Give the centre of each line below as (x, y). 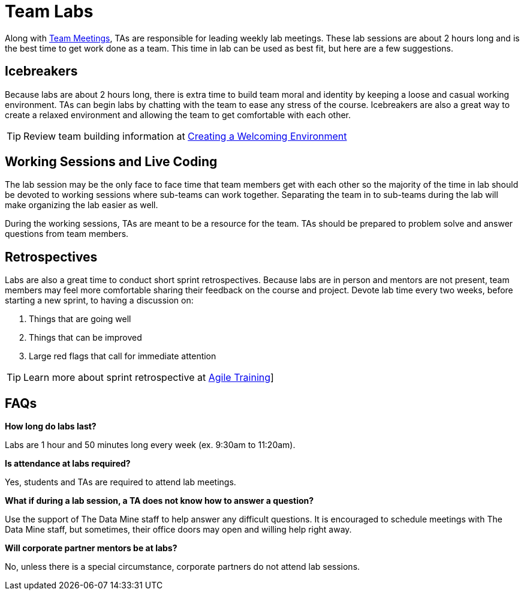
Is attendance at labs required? (68, 464)
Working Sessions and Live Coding (111, 162)
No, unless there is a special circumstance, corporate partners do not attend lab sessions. (183, 567)
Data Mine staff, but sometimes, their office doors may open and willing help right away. (178, 530)
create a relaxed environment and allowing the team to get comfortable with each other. (178, 115)
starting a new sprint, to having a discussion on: (99, 300)
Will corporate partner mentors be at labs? (91, 548)
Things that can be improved (85, 338)
